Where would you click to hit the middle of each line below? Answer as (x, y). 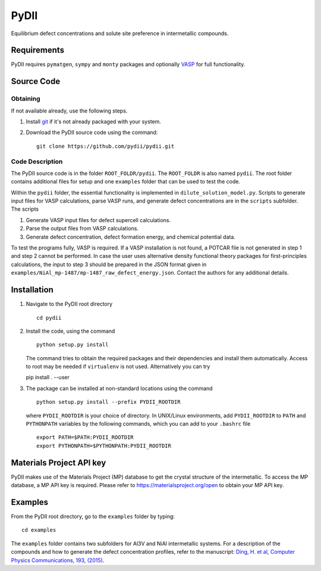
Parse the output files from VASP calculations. (82, 229)
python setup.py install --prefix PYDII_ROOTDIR (108, 402)
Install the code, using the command (70, 331)
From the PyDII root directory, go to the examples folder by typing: (93, 517)
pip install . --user (48, 377)
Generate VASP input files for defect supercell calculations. (98, 220)
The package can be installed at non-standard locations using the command (119, 388)
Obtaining (26, 99)
